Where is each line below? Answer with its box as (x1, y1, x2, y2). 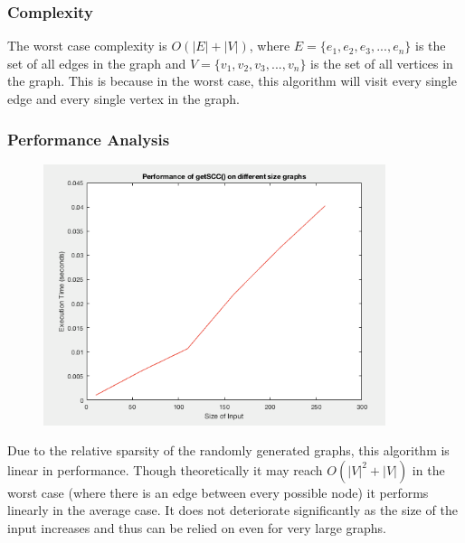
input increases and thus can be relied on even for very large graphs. (7, 519, 386, 538)
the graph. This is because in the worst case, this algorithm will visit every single (7, 71, 457, 90)
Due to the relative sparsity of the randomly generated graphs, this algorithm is (7, 441, 450, 460)
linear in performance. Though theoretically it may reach (7, 460, 323, 479)
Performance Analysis (7, 127, 170, 150)
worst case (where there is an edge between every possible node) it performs (7, 482, 429, 501)
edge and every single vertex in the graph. (7, 89, 240, 108)
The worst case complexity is (7, 36, 167, 55)
